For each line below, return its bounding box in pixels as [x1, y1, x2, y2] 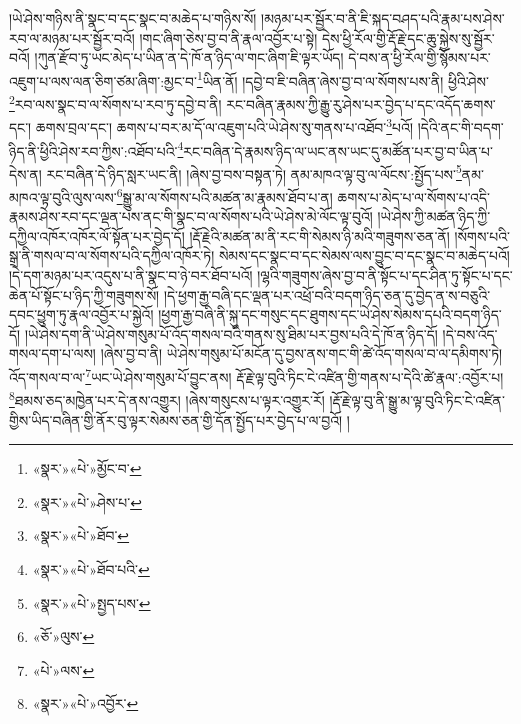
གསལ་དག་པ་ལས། [9, 343, 96, 364]
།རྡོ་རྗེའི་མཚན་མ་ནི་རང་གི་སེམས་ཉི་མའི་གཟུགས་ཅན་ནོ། [189, 225, 450, 246]
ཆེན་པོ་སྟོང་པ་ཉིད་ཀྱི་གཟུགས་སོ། [9, 284, 160, 305]
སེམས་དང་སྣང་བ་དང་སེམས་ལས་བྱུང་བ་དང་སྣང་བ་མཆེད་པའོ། [218, 245, 510, 266]
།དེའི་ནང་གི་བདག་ [417, 116, 504, 137]
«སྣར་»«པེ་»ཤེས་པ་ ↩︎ [32, 491, 142, 512]
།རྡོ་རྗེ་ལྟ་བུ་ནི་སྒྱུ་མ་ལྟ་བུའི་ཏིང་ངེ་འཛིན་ [329, 389, 505, 410]
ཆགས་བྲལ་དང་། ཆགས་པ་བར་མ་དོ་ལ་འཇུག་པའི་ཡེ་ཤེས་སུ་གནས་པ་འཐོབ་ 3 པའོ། [35, 114, 414, 137]
